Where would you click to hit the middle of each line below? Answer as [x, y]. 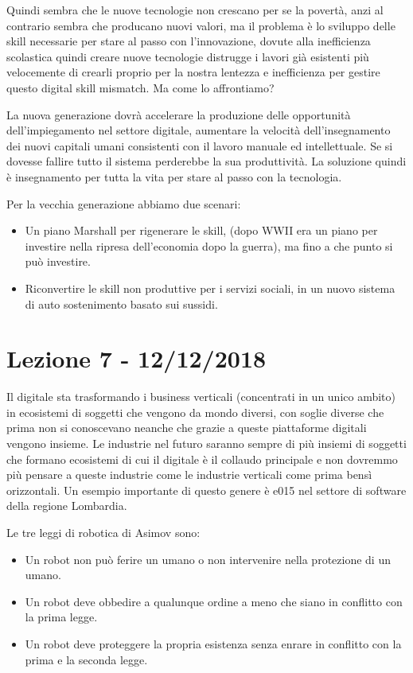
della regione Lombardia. [67, 506]
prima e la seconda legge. [86, 659]
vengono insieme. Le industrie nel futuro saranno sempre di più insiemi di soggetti [206, 443]
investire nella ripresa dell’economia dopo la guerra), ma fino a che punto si [209, 245]
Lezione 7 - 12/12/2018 [136, 358]
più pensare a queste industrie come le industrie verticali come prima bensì [189, 475]
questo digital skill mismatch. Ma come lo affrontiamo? [140, 87]
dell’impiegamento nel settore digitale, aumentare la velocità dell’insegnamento [199, 130]
